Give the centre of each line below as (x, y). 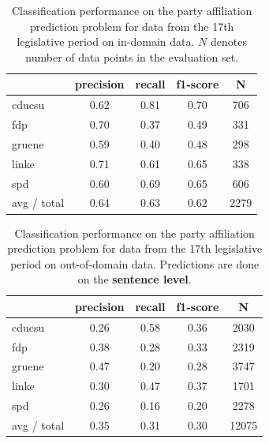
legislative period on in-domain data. (106, 41)
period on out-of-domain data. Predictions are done (135, 263)
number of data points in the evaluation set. (132, 56)
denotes (228, 41)
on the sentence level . (134, 279)
